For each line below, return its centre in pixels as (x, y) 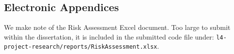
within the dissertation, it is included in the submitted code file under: (109, 36)
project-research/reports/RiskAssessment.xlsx (81, 47)
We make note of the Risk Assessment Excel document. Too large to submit (117, 27)
